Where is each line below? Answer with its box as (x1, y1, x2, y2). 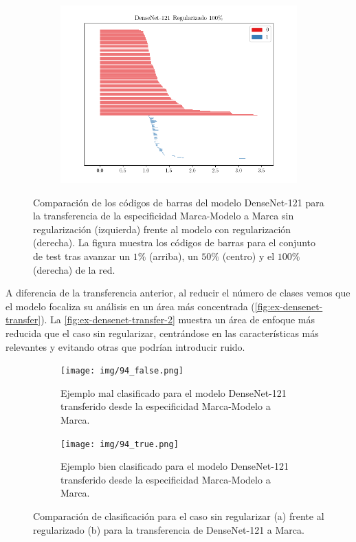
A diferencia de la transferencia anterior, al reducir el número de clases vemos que (5, 285, 351, 300)
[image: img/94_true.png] (60, 439, 179, 449)
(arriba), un (148, 248, 199, 263)
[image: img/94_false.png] (60, 366, 183, 376)
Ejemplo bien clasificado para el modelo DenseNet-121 (60, 459, 289, 473)
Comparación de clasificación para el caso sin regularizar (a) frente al (33, 509, 324, 523)
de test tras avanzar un (33, 248, 130, 263)
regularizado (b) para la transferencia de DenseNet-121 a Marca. (33, 522, 304, 536)
